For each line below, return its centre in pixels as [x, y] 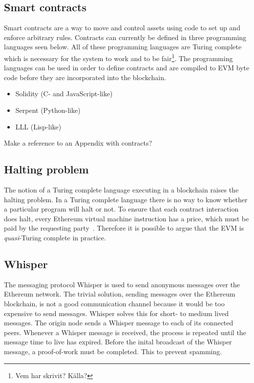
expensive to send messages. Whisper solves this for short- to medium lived [116, 313]
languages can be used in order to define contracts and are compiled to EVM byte [127, 68]
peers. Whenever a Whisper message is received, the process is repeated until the [125, 332]
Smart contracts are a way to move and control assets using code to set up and [122, 28]
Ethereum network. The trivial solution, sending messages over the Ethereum [120, 294]
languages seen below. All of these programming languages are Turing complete [123, 47]
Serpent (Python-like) [48, 110]
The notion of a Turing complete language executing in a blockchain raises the [121, 190]
